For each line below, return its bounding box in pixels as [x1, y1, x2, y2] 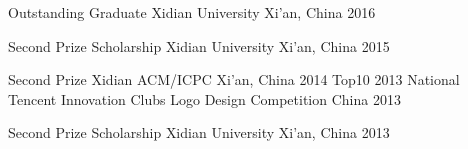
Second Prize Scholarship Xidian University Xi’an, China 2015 [8, 35, 390, 56]
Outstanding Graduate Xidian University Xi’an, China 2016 [8, 2, 376, 22]
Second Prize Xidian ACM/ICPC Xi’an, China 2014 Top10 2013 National [8, 69, 460, 90]
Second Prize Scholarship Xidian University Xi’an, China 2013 [8, 122, 390, 143]
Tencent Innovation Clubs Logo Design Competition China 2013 [8, 88, 401, 109]
